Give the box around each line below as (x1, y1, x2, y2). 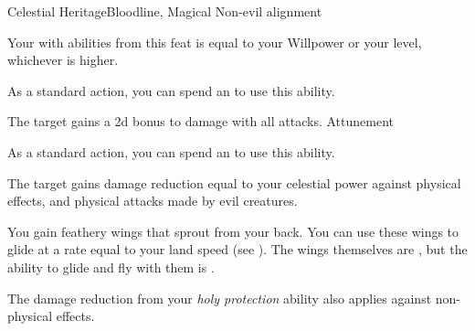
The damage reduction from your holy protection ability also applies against (7, 288, 432, 307)
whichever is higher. (7, 50, 119, 69)
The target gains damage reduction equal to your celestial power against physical (7, 173, 461, 192)
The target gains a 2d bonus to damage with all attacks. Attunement (7, 112, 394, 131)
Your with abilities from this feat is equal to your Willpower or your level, (7, 32, 422, 51)
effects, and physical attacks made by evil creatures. (7, 191, 298, 210)
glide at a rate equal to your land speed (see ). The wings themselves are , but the (7, 240, 468, 259)
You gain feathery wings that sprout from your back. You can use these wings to (7, 221, 459, 240)
